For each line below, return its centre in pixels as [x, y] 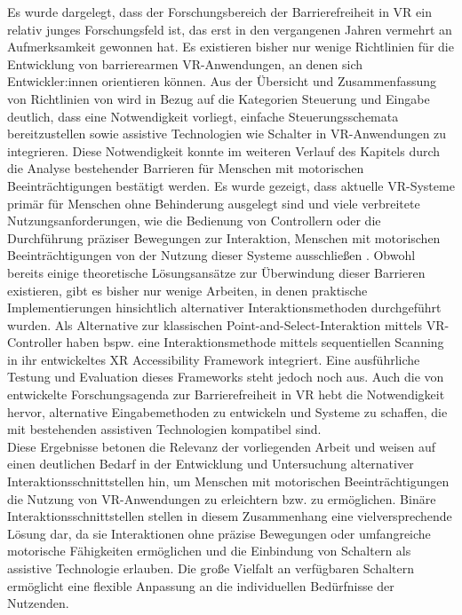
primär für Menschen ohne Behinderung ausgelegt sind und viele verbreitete [214, 203]
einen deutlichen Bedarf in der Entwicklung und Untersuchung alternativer [211, 464]
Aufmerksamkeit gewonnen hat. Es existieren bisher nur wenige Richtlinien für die [231, 47]
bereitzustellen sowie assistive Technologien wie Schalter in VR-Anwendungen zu [227, 134]
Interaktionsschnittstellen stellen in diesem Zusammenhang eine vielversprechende [230, 516]
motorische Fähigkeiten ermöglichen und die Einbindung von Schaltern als [209, 551]
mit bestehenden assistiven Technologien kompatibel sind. [164, 429]
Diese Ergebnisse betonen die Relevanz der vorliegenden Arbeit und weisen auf [222, 446]
